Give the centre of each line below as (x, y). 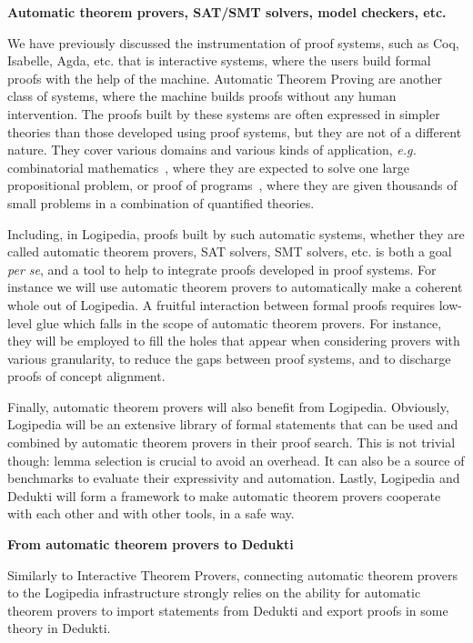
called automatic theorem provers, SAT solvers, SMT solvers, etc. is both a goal (230, 251)
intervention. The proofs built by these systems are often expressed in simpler (224, 113)
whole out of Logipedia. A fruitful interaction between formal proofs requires (221, 304)
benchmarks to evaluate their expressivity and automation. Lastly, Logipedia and (234, 478)
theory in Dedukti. (59, 628)
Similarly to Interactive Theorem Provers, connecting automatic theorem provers (232, 574)
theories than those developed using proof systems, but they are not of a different (235, 131)
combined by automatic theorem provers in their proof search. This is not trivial (231, 442)
